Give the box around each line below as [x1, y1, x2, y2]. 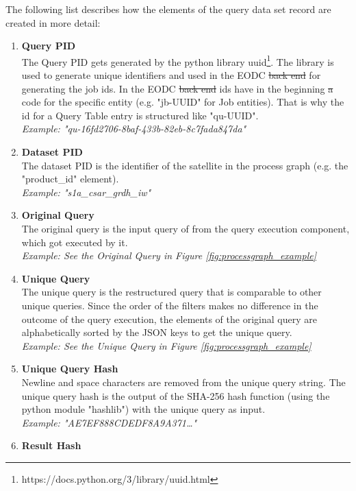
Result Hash [21, 438, 81, 453]
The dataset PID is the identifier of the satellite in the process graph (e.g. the [21, 158, 348, 172]
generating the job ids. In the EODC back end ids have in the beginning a [21, 81, 333, 95]
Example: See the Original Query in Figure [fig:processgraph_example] [21, 248, 316, 263]
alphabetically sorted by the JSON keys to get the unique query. [21, 325, 292, 339]
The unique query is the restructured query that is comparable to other [21, 285, 322, 299]
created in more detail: [5, 15, 101, 29]
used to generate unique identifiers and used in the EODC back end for [21, 68, 321, 82]
